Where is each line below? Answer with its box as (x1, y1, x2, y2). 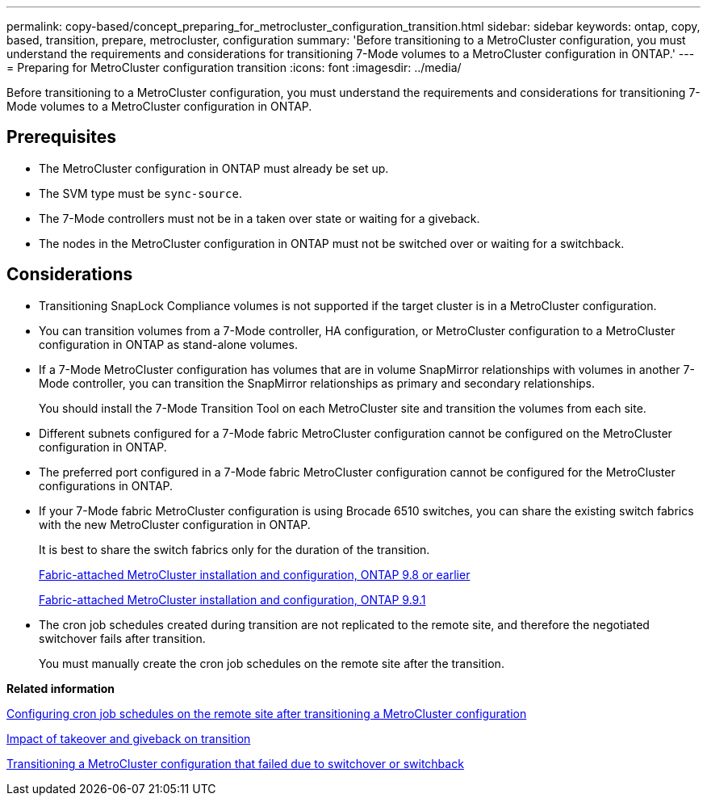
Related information (6, 681, 115, 695)
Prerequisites (6, 127, 116, 148)
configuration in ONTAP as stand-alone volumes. (39, 337, 298, 351)
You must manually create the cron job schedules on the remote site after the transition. (39, 656, 504, 670)
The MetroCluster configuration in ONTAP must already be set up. (39, 161, 389, 175)
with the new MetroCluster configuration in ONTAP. (39, 517, 311, 531)
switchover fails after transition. (39, 631, 206, 645)
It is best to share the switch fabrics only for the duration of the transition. (39, 542, 430, 556)
